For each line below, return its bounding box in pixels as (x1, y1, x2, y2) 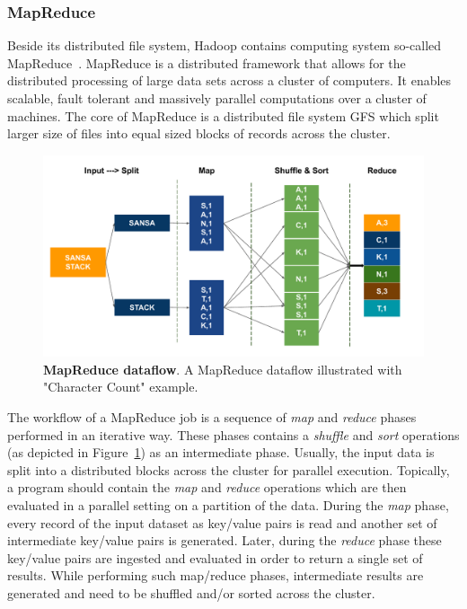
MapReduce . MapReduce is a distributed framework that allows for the (7, 53, 406, 72)
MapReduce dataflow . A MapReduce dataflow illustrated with (43, 359, 402, 378)
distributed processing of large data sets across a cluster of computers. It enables (7, 71, 452, 90)
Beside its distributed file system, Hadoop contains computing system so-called (7, 36, 442, 55)
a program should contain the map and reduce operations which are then (7, 478, 407, 497)
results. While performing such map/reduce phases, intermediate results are (7, 566, 424, 585)
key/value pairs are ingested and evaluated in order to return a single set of (7, 548, 423, 567)
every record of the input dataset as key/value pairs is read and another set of (7, 513, 437, 532)
